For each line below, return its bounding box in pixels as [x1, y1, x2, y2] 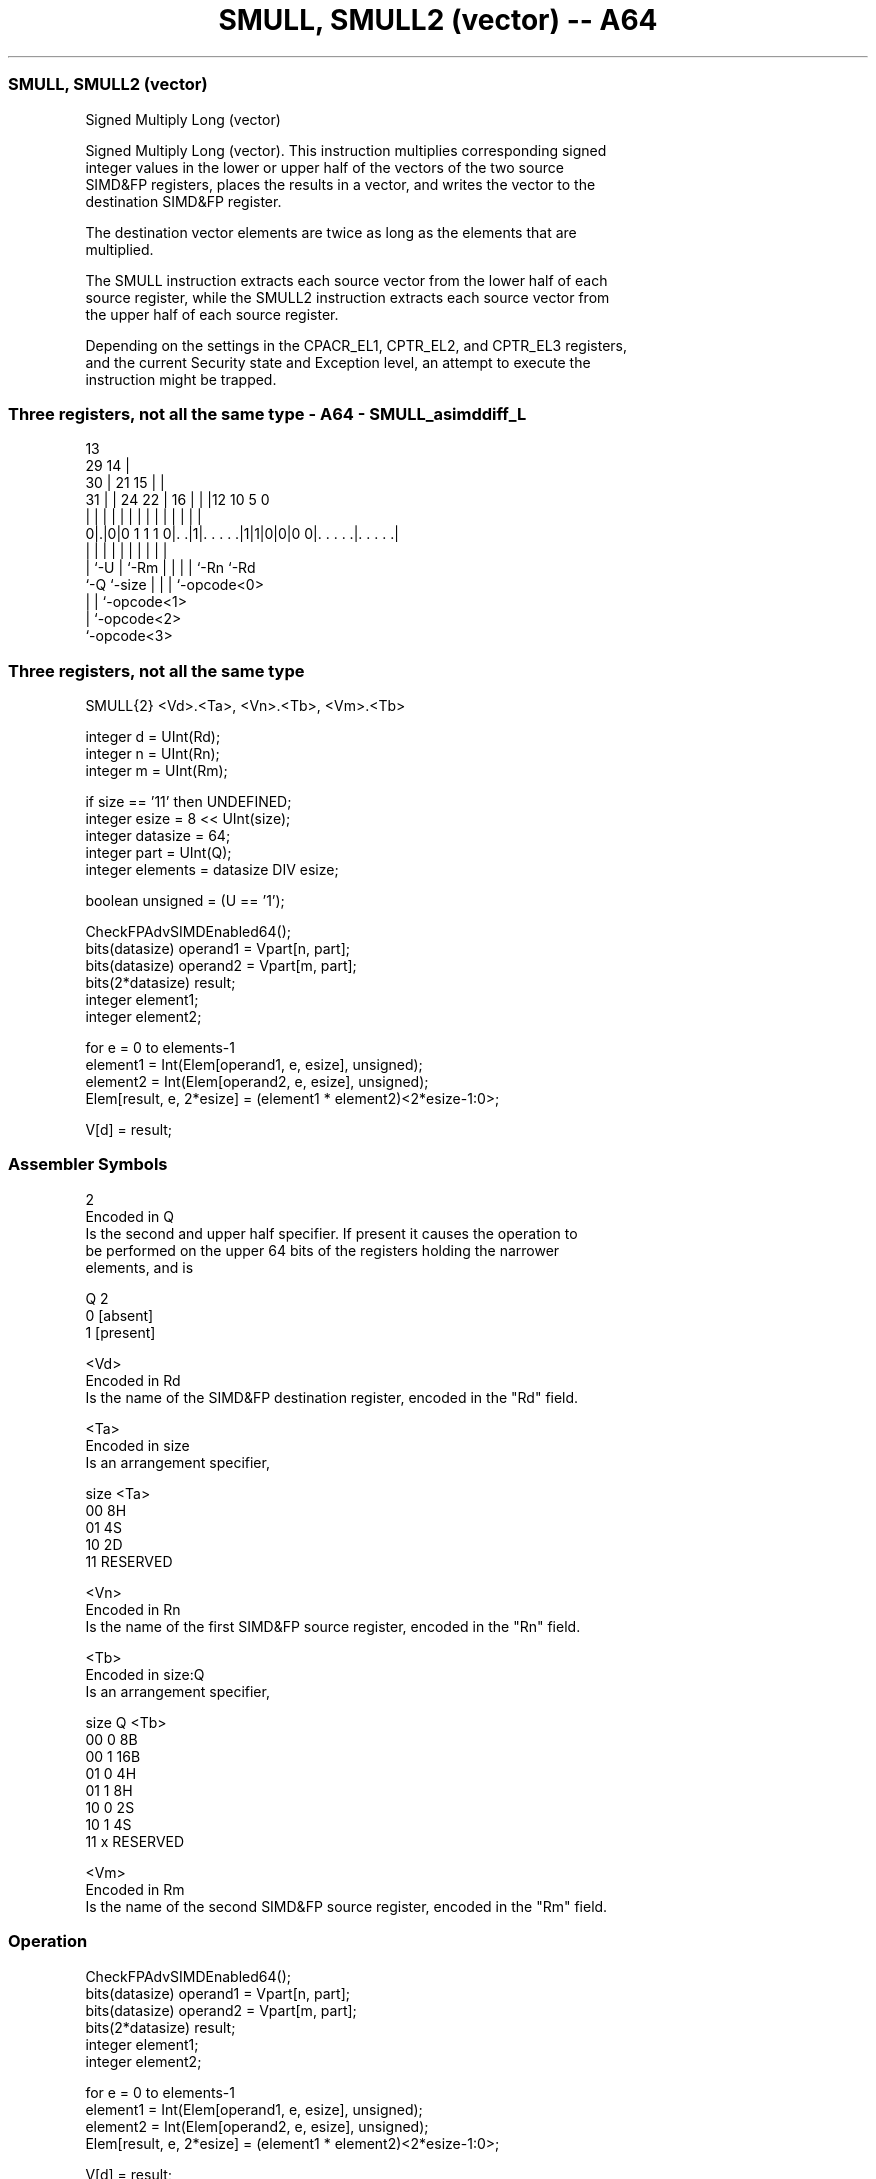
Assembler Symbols [8, 1154, 168, 1175]
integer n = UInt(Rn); [85, 745, 220, 762]
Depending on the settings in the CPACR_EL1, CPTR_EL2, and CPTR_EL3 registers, [85, 336, 628, 354]
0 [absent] [85, 1306, 154, 1324]
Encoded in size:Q [85, 1665, 205, 1683]
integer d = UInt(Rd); [85, 728, 221, 745]
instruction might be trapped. [85, 370, 277, 388]
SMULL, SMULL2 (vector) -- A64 [218, 3, 658, 37]
